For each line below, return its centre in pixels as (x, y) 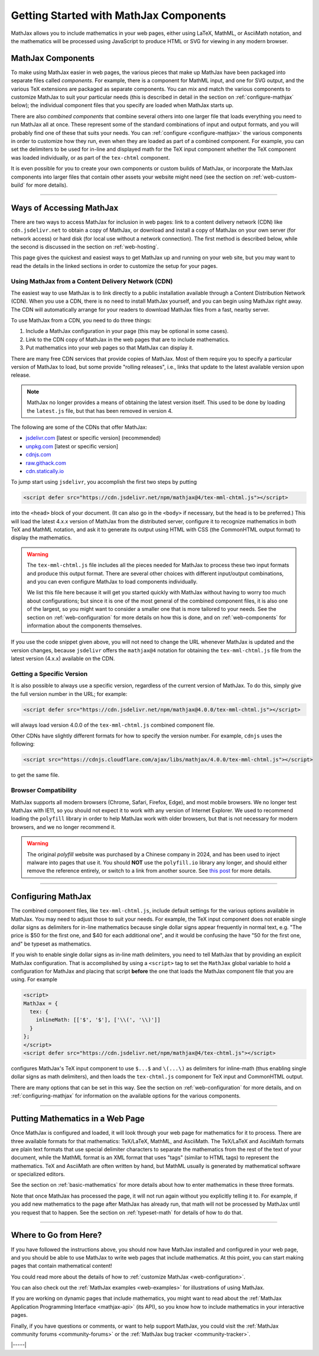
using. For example (34, 979)
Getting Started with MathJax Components (119, 15)
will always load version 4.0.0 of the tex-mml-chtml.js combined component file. (113, 725)
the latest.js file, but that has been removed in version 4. (100, 410)
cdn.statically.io (45, 471)
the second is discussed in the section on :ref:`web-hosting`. (85, 247)
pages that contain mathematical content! (61, 1266)
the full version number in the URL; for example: (69, 694)
